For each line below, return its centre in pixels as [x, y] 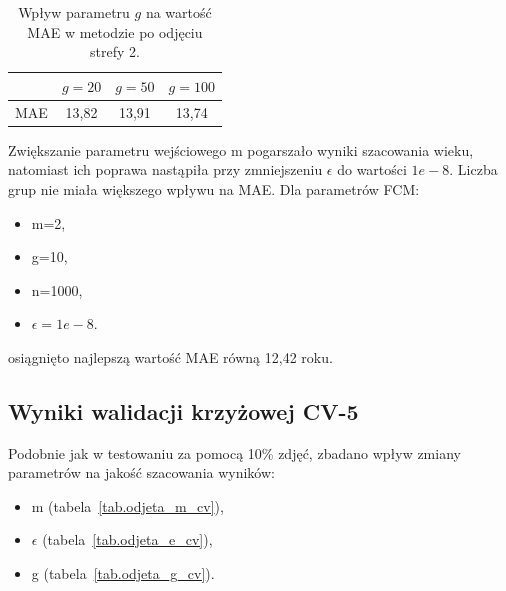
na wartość [178, 12]
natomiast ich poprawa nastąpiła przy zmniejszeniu [165, 169]
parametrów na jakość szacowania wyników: [141, 472]
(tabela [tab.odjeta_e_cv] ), [127, 539]
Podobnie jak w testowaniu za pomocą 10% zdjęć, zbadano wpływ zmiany [234, 452]
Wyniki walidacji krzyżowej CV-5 [183, 410]
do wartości [372, 169]
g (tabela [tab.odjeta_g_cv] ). [123, 573]
